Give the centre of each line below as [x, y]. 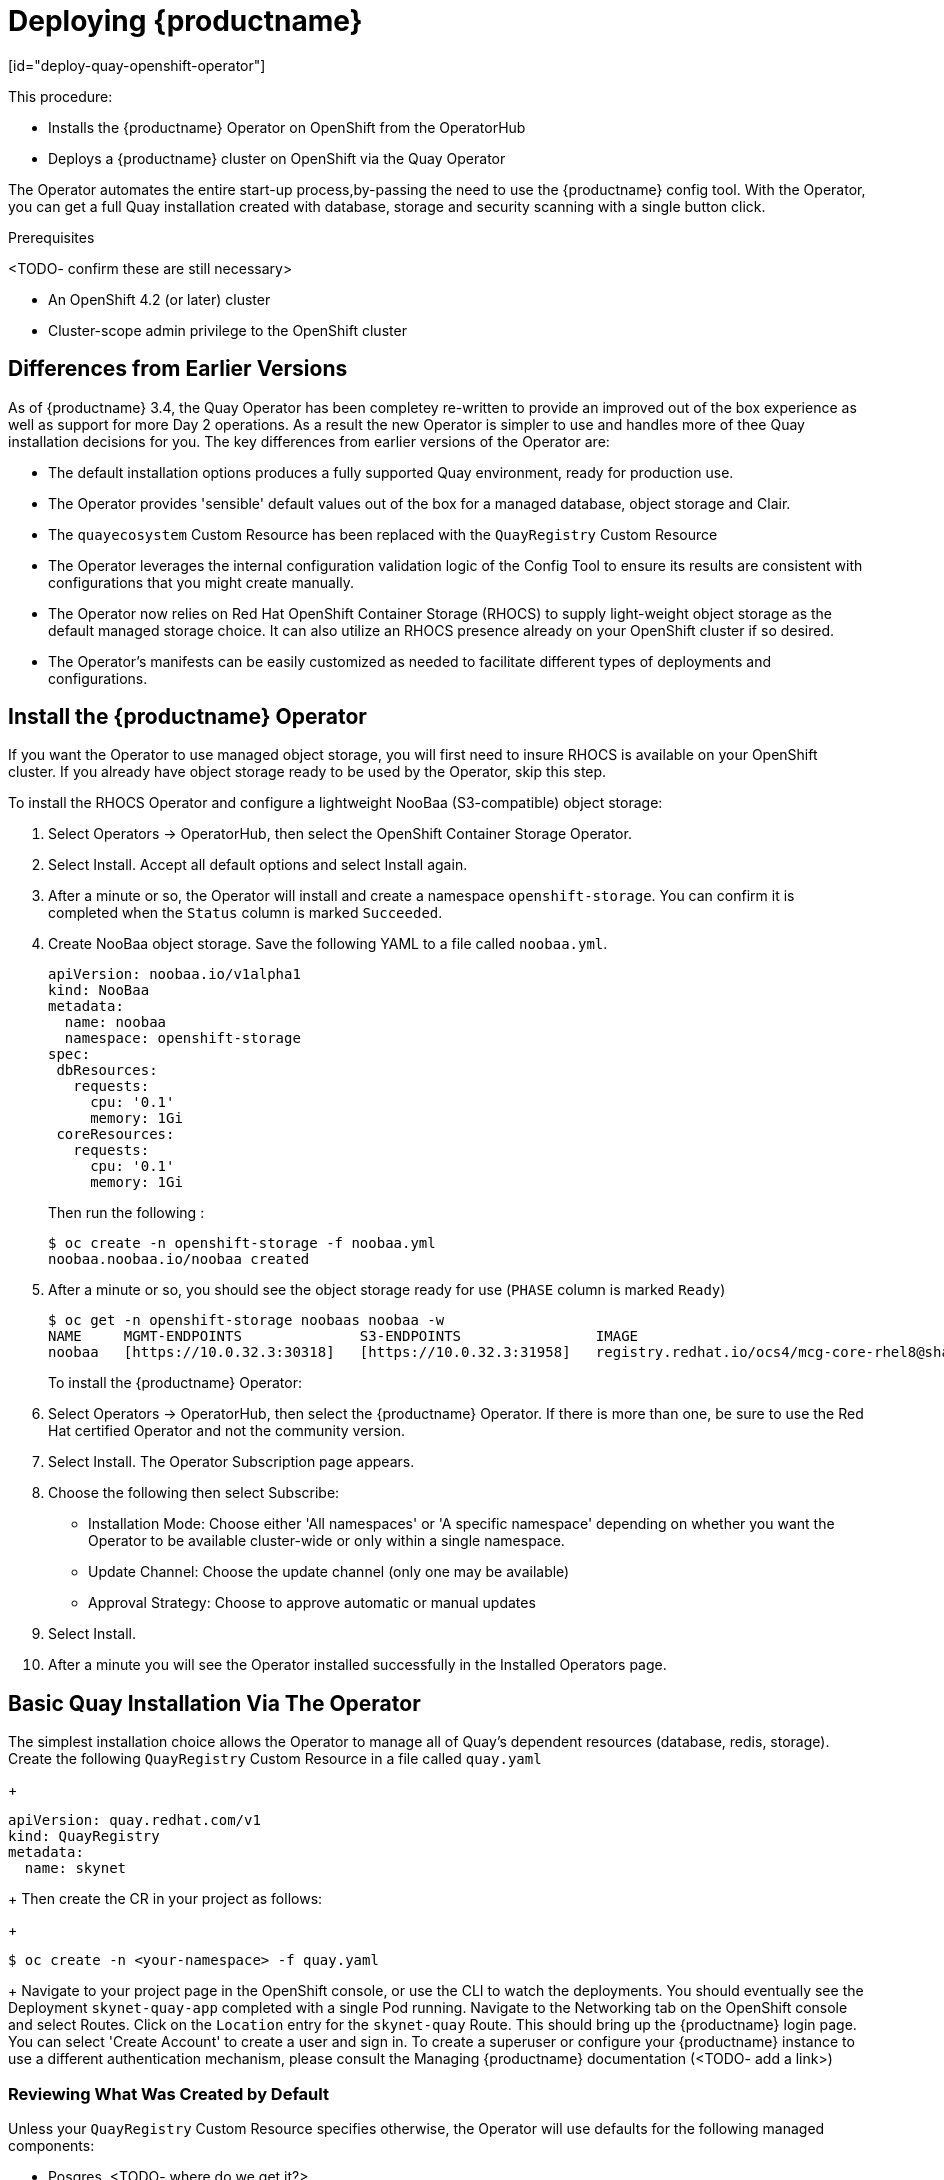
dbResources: [107, 1070]
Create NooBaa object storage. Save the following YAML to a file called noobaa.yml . [328, 944]
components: [51, 2146]
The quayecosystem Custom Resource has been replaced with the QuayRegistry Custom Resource [383, 534]
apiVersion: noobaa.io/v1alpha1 [174, 974]
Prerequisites [51, 237]
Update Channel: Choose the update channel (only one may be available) [329, 1572]
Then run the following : [126, 1213]
